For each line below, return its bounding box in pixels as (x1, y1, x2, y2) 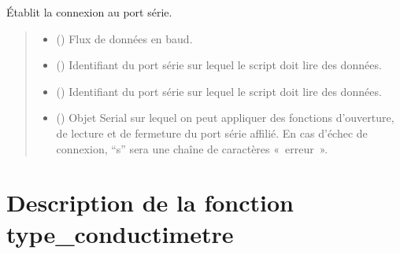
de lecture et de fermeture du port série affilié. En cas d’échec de (56, 124, 368, 141)
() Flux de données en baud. (56, 30, 193, 46)
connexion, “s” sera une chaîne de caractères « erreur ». (56, 140, 328, 156)
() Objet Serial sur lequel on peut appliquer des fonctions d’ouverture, (56, 109, 394, 126)
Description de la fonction (6, 186, 294, 219)
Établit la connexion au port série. (6, 4, 172, 20)
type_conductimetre (6, 217, 234, 249)
